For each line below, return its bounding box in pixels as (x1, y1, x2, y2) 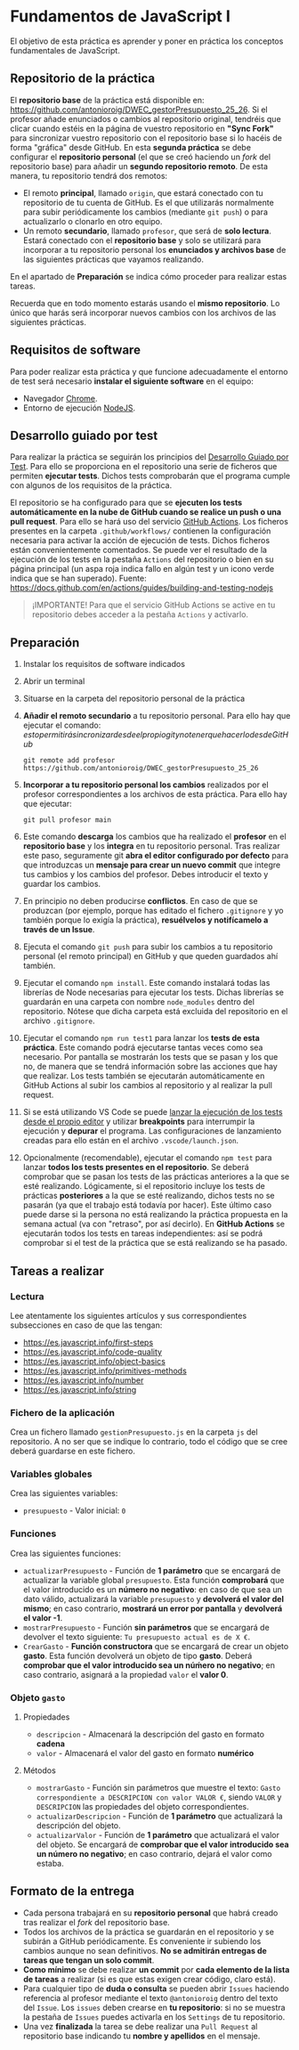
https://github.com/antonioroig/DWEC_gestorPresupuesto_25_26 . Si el (10, 104, 268, 115)
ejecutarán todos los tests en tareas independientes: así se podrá (22, 1228, 263, 1239)
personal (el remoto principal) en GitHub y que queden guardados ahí (22, 951, 279, 962)
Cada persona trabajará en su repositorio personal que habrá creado (22, 1908, 279, 1918)
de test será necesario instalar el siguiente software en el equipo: (10, 376, 255, 386)
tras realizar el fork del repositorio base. (22, 1916, 170, 1927)
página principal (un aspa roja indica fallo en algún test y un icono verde (10, 564, 275, 574)
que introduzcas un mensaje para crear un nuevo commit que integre (22, 859, 281, 870)
